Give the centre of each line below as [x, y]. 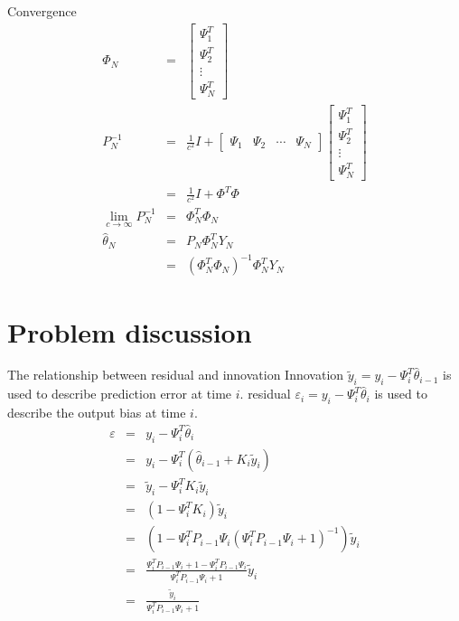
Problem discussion [130, 331]
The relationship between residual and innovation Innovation [176, 375]
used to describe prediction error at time [120, 394]
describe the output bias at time [97, 413]
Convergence [42, 11]
